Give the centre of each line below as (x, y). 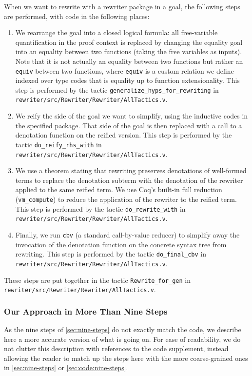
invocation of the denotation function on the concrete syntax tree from (121, 244)
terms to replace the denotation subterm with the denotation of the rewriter (129, 180)
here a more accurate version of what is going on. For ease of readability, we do (122, 339)
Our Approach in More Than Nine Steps (86, 311)
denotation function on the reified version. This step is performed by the (124, 135)
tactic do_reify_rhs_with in (58, 144)
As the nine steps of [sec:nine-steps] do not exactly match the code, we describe (123, 329)
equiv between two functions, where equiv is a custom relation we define (125, 70)
